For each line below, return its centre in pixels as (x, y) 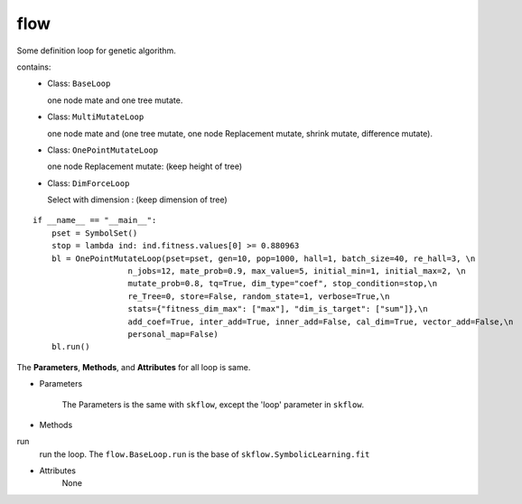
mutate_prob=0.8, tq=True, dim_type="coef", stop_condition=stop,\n (283, 284)
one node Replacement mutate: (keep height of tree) (145, 166)
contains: (34, 67)
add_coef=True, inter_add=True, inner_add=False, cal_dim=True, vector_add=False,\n (321, 322)
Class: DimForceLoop (89, 183)
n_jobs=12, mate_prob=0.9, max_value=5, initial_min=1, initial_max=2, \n (297, 271)
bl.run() (70, 347)
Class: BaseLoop (79, 84)
